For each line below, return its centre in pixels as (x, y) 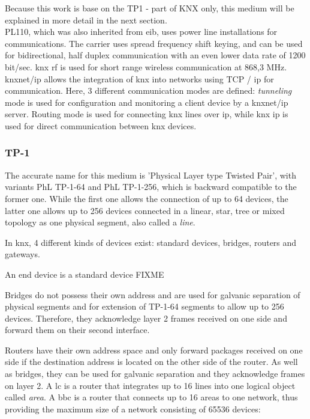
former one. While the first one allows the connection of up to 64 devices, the (147, 198)
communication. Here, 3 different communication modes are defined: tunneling (148, 90)
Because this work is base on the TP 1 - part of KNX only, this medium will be (150, 8)
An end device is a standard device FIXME (85, 274)
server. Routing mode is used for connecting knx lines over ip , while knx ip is (147, 114)
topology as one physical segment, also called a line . (100, 222)
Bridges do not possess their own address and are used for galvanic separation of (153, 294)
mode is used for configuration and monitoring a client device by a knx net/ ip (147, 102)
